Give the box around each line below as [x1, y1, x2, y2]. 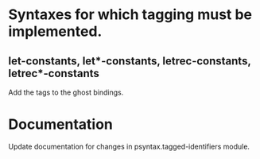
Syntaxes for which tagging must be [8, 6, 253, 24]
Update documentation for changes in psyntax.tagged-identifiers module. [8, 142, 250, 151]
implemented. [8, 22, 103, 41]
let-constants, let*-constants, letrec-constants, [8, 54, 251, 68]
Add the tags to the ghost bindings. [8, 87, 124, 97]
